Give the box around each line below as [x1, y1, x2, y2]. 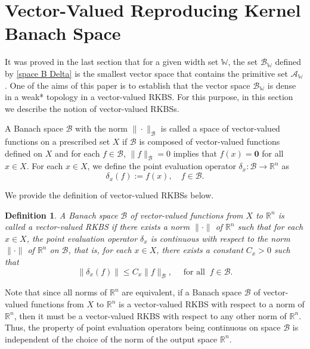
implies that [173, 147, 217, 159]
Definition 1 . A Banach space [5, 208, 118, 221]
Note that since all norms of [5, 286, 107, 298]
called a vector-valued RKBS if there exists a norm [5, 220, 190, 233]
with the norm [75, 122, 128, 135]
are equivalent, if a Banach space [122, 286, 242, 298]
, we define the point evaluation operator [87, 160, 236, 172]
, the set [228, 55, 258, 68]
